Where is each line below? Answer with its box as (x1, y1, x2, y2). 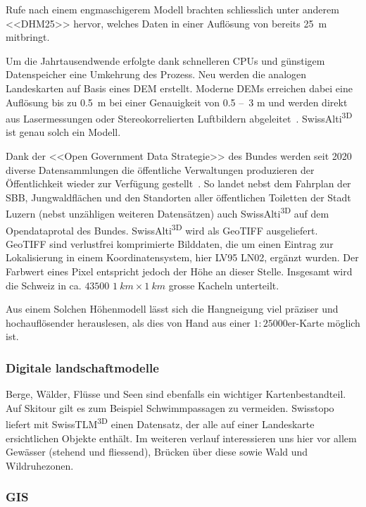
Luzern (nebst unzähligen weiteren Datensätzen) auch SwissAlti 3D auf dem (6, 204, 329, 221)
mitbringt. (6, 30, 50, 44)
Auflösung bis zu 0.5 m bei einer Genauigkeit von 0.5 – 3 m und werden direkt (6, 94, 348, 109)
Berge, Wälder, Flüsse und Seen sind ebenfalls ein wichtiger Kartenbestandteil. (6, 387, 346, 401)
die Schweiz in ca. (6, 277, 82, 292)
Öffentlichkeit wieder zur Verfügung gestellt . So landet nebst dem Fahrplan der (6, 176, 351, 191)
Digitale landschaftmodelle (6, 358, 159, 376)
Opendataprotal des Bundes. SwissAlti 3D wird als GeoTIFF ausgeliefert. (6, 220, 318, 237)
